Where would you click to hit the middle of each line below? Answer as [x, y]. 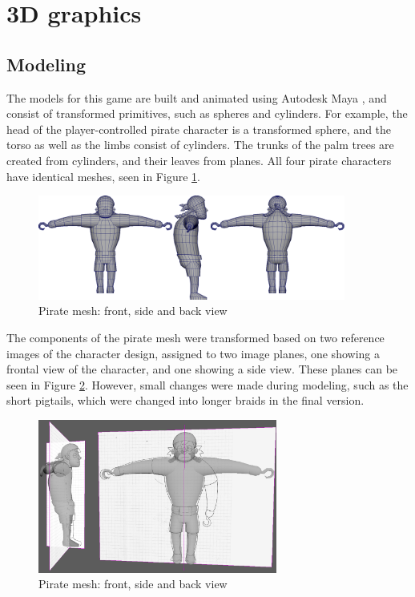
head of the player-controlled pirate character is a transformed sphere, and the [199, 129]
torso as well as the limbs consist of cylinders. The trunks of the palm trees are [200, 145]
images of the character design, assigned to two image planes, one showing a [193, 353]
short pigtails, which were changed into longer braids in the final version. [185, 400]
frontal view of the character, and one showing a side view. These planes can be [202, 369]
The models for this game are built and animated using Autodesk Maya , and [197, 97]
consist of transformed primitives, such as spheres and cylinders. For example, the [207, 113]
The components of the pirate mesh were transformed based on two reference [195, 337]
